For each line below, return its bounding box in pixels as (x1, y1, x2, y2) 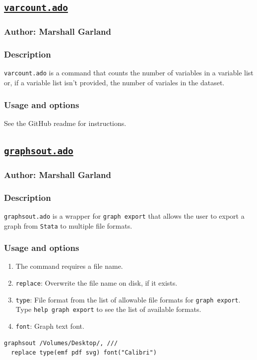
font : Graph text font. (15, 321, 84, 331)
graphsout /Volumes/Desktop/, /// (4, 339, 118, 347)
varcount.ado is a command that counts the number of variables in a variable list (4, 67, 254, 78)
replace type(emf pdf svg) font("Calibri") (11, 349, 157, 357)
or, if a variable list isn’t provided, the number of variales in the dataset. (4, 77, 225, 88)
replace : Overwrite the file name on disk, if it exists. (15, 278, 178, 288)
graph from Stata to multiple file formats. (4, 220, 132, 231)
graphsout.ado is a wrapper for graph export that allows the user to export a (4, 210, 245, 221)
